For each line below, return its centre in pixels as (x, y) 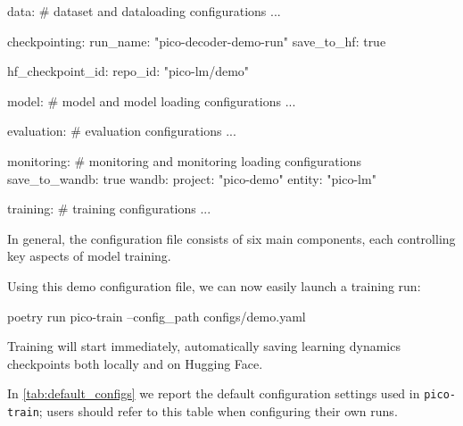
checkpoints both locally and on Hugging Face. (135, 363)
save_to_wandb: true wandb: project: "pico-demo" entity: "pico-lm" (192, 178)
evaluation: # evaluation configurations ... (122, 131)
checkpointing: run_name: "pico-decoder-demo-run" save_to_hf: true (197, 41)
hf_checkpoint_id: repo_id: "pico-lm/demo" (128, 71)
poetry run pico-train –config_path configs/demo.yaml (157, 316)
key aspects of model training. (89, 256)
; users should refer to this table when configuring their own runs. (218, 410)
